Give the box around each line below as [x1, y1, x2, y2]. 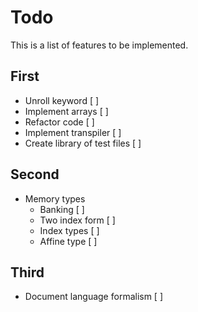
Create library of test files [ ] [24, 137, 142, 149]
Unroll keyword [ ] [24, 94, 100, 106]
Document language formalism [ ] [24, 291, 164, 303]
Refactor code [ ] [24, 116, 95, 128]
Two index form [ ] [39, 214, 116, 226]
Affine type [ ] [39, 235, 98, 247]
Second [10, 166, 60, 183]
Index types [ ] [39, 224, 100, 236]
